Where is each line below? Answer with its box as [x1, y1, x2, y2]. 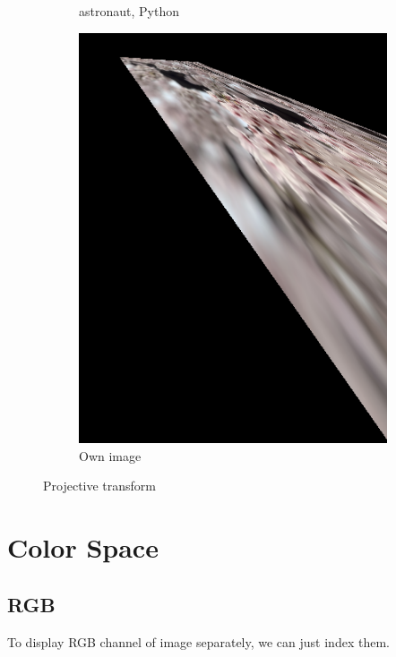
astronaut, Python [79, 2, 179, 20]
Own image [79, 446, 142, 465]
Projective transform [43, 476, 157, 495]
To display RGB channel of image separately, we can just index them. [7, 632, 390, 651]
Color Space [7, 529, 159, 566]
